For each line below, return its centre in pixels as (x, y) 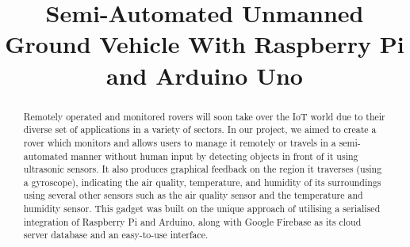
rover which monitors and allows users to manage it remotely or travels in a (180, 142)
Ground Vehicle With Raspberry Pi (205, 44)
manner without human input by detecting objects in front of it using (215, 156)
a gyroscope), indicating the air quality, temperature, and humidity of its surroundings (202, 182)
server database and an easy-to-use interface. (116, 235)
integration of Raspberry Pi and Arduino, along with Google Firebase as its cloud (192, 221)
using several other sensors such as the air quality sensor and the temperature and (193, 195)
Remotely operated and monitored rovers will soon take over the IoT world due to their (204, 116)
